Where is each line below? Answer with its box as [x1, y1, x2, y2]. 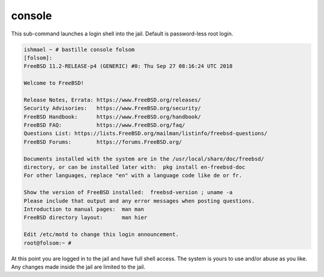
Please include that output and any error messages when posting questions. [23, 197, 255, 204]
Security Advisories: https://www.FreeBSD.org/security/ [23, 105, 201, 112]
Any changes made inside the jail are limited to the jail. [11, 263, 146, 270]
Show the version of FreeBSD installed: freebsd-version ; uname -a [23, 189, 233, 196]
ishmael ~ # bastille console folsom [23, 46, 135, 53]
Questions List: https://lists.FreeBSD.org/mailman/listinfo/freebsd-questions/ [23, 130, 268, 137]
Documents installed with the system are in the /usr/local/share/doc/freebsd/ [23, 155, 265, 162]
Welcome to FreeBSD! [23, 80, 84, 87]
